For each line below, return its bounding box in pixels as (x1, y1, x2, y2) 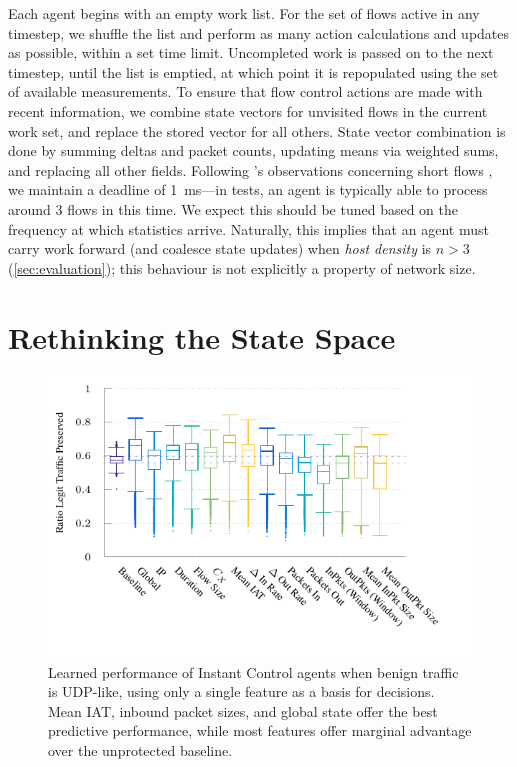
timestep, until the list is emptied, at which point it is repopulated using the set (8, 61, 499, 82)
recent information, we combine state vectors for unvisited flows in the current (8, 100, 488, 121)
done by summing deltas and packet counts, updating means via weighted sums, (8, 140, 499, 161)
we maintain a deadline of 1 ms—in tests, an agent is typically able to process (8, 179, 488, 200)
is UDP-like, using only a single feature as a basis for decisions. (48, 681, 435, 702)
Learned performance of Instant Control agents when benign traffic (48, 661, 459, 682)
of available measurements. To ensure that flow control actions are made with (8, 81, 483, 102)
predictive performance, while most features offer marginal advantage (48, 720, 472, 741)
